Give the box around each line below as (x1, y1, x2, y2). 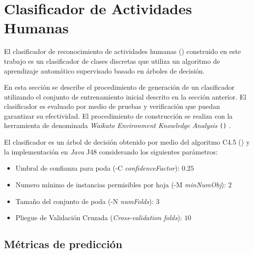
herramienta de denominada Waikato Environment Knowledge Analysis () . (4, 120, 231, 130)
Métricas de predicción (4, 236, 122, 252)
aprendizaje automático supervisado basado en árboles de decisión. (4, 65, 205, 76)
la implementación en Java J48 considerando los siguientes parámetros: (4, 146, 218, 156)
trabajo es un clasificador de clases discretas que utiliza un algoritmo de (4, 55, 220, 66)
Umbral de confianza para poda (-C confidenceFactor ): (15, 163, 180, 173)
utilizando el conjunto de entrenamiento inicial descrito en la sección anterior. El (4, 91, 247, 102)
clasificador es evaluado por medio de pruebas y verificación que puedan (4, 101, 220, 111)
